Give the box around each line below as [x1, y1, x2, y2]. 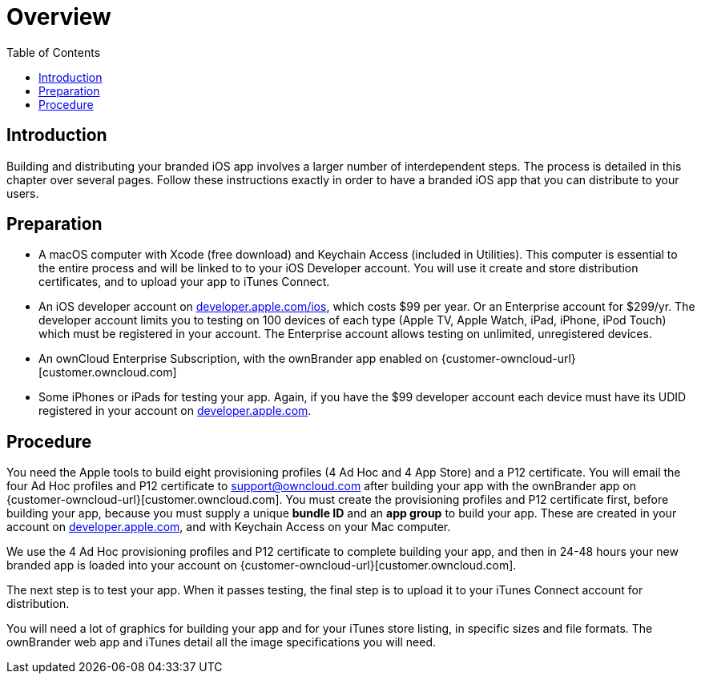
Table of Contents [6, 45, 101, 59]
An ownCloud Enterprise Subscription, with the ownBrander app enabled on [38, 352, 438, 366]
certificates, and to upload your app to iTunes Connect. [38, 275, 330, 289]
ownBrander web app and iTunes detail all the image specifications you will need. [6, 635, 436, 650]
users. [6, 186, 39, 200]
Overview [6, 3, 111, 30]
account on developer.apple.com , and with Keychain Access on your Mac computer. [6, 520, 451, 534]
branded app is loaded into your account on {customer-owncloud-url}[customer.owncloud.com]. [6, 558, 517, 573]
